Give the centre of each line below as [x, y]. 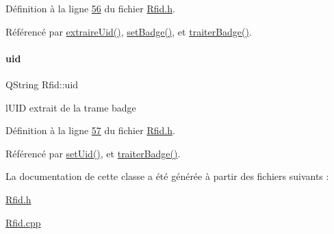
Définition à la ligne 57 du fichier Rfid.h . [90, 130]
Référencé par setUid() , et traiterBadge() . [93, 153]
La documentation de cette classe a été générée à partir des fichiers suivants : [167, 176]
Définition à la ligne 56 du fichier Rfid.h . [90, 8]
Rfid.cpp [23, 222]
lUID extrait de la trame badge [71, 107]
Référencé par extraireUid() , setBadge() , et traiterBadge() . [129, 31]
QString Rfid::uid [42, 84]
